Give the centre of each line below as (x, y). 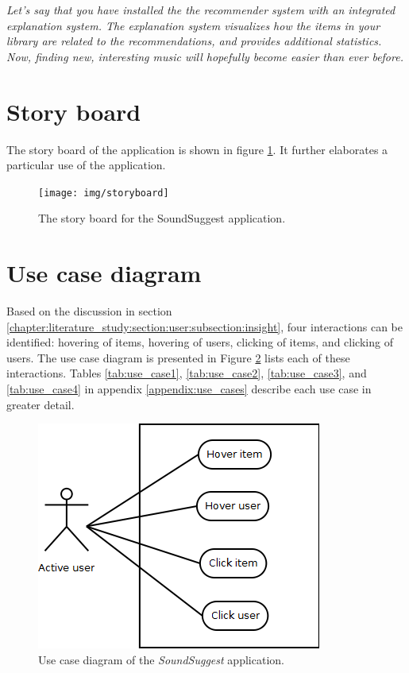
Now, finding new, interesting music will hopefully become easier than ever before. (205, 56)
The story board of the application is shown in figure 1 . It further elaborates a (197, 149)
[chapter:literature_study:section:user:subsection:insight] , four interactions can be (205, 326)
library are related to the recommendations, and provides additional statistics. (194, 41)
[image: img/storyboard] (104, 193)
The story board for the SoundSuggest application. (162, 218)
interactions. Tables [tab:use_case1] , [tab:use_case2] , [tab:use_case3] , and (187, 373)
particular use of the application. (86, 165)
